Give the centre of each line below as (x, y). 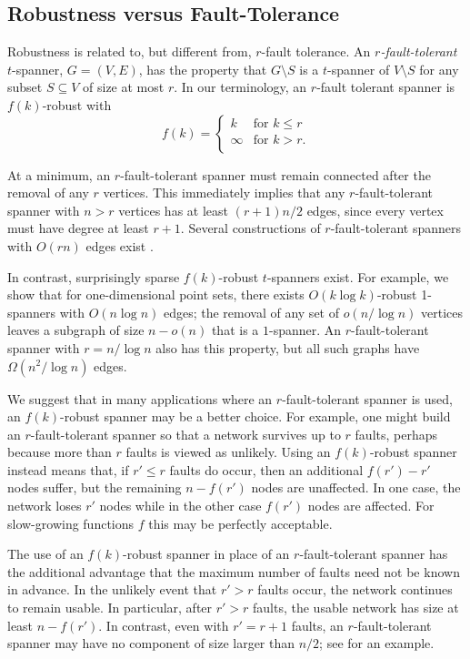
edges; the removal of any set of (251, 312)
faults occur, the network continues (355, 589)
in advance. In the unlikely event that (112, 589)
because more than (60, 452)
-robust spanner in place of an (206, 554)
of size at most (124, 87)
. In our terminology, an (240, 87)
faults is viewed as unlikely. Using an (228, 452)
